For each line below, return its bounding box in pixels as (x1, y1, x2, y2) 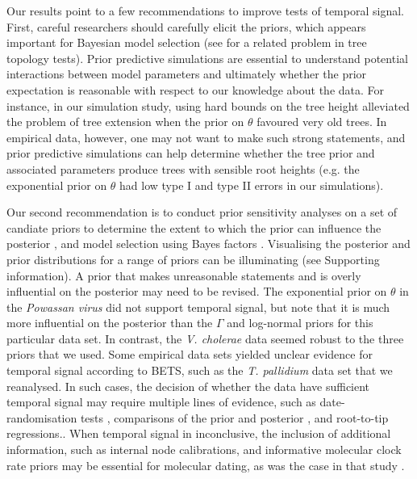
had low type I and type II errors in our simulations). (119, 176, 384, 193)
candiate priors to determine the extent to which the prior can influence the (6, 219, 382, 236)
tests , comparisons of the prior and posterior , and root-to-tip (80, 409, 389, 426)
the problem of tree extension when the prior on (6, 113, 244, 130)
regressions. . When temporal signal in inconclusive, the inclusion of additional (6, 425, 391, 442)
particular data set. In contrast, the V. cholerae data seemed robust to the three (6, 330, 404, 347)
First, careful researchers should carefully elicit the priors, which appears (6, 18, 366, 35)
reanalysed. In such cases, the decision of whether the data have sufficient (6, 377, 370, 394)
